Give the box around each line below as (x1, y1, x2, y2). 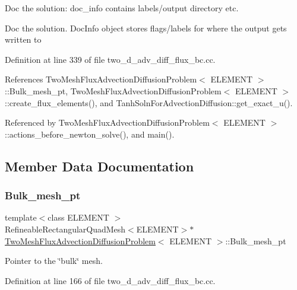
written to (5, 33, 42, 46)
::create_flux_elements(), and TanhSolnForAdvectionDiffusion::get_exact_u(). (5, 96, 293, 109)
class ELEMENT (48, 211, 109, 224)
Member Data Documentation (5, 157, 194, 175)
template (5, 211, 37, 224)
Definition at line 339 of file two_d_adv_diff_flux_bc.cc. (5, 53, 216, 65)
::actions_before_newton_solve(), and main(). (5, 128, 175, 140)
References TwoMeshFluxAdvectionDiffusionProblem (5, 73, 197, 85)
